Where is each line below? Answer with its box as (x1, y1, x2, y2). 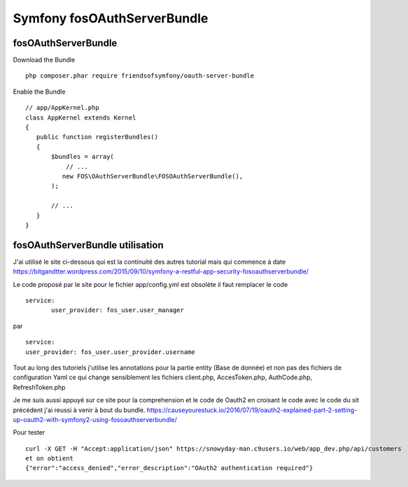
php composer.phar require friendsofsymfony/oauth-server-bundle (25, 72, 255, 80)
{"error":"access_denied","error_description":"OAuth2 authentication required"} (25, 464, 314, 472)
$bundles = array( (51, 153, 115, 161)
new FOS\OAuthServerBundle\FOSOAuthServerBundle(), (62, 172, 244, 180)
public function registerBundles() (36, 133, 159, 141)
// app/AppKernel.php (25, 104, 99, 112)
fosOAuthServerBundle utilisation (13, 239, 164, 251)
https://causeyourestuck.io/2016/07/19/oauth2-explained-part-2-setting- (146, 406, 358, 414)
